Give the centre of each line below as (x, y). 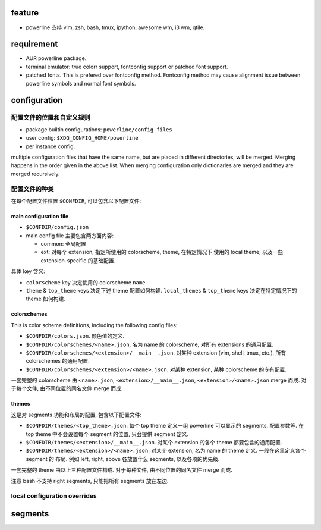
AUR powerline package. (56, 58)
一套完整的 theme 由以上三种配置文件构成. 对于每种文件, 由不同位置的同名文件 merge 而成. (122, 470)
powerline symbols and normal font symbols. (81, 83)
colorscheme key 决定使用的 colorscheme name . (86, 282)
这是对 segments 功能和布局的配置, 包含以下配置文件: (76, 415)
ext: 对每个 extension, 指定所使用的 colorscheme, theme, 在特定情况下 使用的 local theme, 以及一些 (162, 252)
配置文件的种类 (32, 189)
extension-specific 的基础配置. (78, 260)
